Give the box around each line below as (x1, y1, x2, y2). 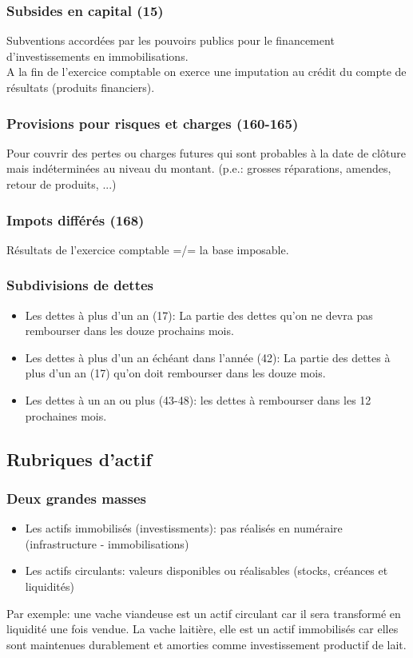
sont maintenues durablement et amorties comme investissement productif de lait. (6, 636, 407, 652)
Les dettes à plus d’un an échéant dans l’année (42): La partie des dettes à (25, 349, 391, 365)
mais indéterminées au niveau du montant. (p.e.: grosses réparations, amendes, (6, 160, 391, 177)
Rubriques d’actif (6, 446, 152, 471)
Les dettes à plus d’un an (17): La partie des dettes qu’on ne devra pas (25, 306, 373, 323)
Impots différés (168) (6, 209, 145, 229)
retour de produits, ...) (6, 176, 117, 192)
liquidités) (25, 577, 74, 594)
